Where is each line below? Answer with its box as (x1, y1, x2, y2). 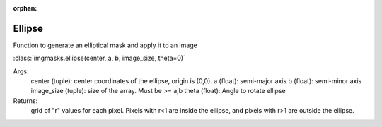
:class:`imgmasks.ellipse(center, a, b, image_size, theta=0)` (13, 54, 185, 63)
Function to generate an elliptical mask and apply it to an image (13, 41, 197, 49)
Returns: (13, 96, 38, 105)
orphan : (13, 4, 37, 12)
